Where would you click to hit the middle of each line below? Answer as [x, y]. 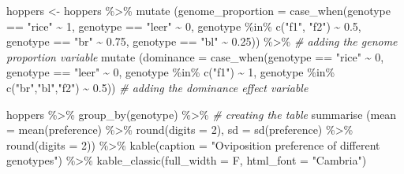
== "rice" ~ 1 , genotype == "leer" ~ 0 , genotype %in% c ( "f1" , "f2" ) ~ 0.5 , [184, 26]
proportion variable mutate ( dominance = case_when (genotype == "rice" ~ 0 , [195, 56]
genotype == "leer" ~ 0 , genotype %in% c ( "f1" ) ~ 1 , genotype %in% [171, 72]
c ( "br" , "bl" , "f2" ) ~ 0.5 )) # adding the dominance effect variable [157, 87]
